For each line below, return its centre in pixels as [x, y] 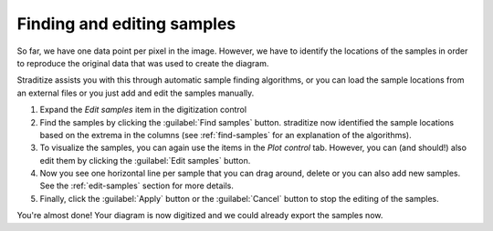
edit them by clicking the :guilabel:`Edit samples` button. [145, 160]
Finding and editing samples [126, 24]
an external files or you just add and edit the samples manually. [136, 93]
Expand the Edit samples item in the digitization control [143, 110]
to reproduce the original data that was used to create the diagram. [143, 63]
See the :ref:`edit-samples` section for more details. [137, 186]
